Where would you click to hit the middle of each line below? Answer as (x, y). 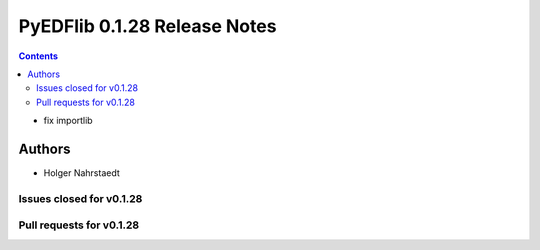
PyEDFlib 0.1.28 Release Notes (147, 26)
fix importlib (68, 121)
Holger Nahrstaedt (81, 173)
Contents (38, 56)
